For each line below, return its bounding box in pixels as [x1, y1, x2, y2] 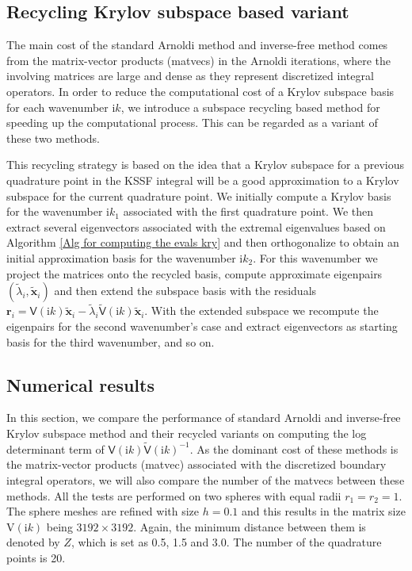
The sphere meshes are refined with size [6, 503, 200, 519]
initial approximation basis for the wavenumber [6, 249, 236, 266]
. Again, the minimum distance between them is [133, 518, 366, 535]
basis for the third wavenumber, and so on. [6, 333, 215, 350]
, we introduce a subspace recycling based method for [120, 98, 380, 115]
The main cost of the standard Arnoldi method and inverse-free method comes [6, 36, 388, 53]
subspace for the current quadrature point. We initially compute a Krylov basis [6, 187, 391, 204]
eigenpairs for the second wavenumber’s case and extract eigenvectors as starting [6, 317, 398, 334]
